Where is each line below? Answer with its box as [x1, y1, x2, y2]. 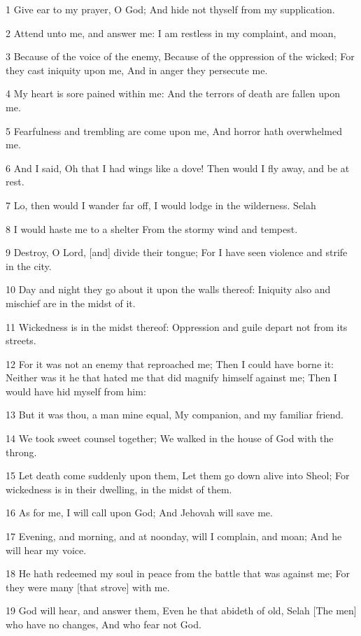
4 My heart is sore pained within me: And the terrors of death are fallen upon [6, 86, 341, 101]
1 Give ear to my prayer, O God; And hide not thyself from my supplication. [6, 2, 335, 16]
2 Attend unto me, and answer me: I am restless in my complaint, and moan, [6, 25, 337, 40]
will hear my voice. [6, 542, 87, 557]
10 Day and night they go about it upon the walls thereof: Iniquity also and [6, 282, 331, 297]
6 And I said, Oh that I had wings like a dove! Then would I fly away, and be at [6, 160, 350, 175]
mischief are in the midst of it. [6, 295, 136, 310]
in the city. [6, 258, 52, 273]
